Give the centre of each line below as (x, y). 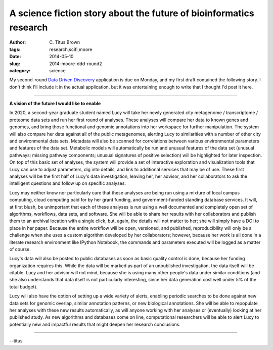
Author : (18, 42)
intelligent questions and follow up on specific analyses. (68, 183)
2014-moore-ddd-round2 (76, 64)
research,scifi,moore (71, 49)
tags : (15, 49)
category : (20, 70)
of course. (20, 249)
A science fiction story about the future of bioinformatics (132, 13)
